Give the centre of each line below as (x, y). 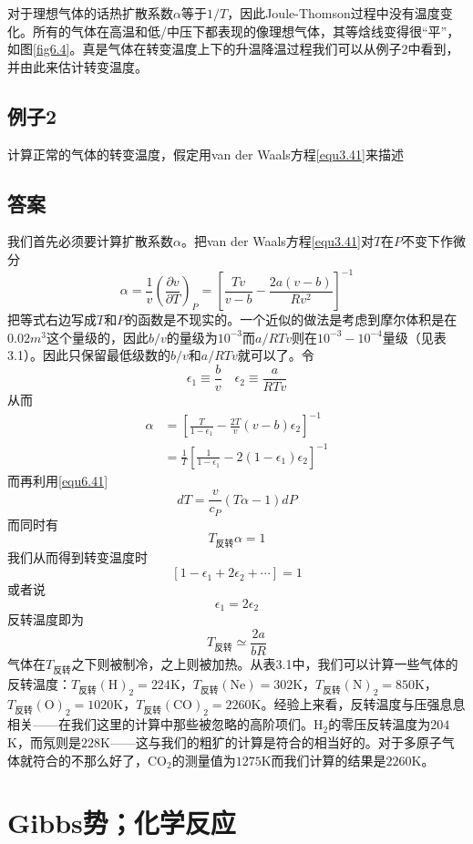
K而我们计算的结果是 (324, 760)
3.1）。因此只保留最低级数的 (89, 355)
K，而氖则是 (44, 741)
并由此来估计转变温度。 (77, 66)
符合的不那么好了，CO (99, 760)
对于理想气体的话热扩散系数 (90, 13)
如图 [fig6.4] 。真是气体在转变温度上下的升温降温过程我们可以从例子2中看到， (233, 49)
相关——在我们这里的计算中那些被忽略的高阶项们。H (165, 724)
